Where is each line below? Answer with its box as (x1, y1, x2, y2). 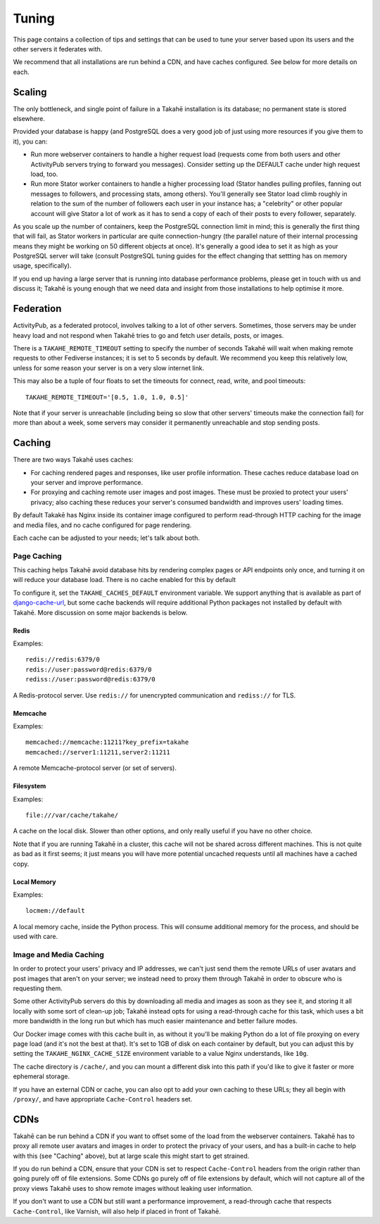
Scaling (13, 86, 47, 98)
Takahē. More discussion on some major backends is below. (13, 608, 188, 617)
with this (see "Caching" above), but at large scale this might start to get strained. (13, 1152, 250, 1160)
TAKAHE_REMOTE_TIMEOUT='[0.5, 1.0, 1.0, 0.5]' (25, 393, 189, 401)
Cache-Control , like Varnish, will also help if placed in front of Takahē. (13, 1207, 221, 1216)
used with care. (13, 933, 58, 941)
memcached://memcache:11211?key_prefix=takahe (25, 738, 189, 746)
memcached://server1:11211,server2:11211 (25, 748, 170, 756)
